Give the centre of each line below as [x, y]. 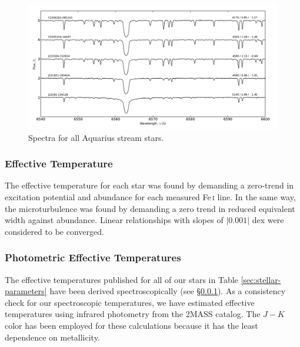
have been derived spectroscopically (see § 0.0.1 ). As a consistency [168, 291]
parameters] [26, 291]
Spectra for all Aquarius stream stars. [96, 137]
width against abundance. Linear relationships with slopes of [114, 220]
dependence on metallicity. [52, 337]
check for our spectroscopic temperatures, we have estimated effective [130, 302]
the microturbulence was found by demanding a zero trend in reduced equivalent [150, 208]
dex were [268, 220]
